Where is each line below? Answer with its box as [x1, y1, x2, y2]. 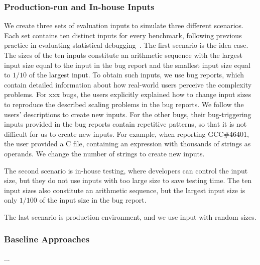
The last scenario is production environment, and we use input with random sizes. [4, 211, 256, 222]
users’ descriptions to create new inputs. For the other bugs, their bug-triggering [4, 109, 251, 119]
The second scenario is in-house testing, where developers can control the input [4, 165, 248, 175]
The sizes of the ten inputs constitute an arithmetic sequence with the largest [4, 50, 242, 60]
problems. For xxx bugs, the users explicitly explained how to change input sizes [4, 89, 251, 100]
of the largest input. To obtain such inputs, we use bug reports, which [29, 69, 244, 80]
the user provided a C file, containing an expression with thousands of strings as [4, 138, 251, 149]
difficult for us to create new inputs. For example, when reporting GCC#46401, [4, 128, 249, 139]
